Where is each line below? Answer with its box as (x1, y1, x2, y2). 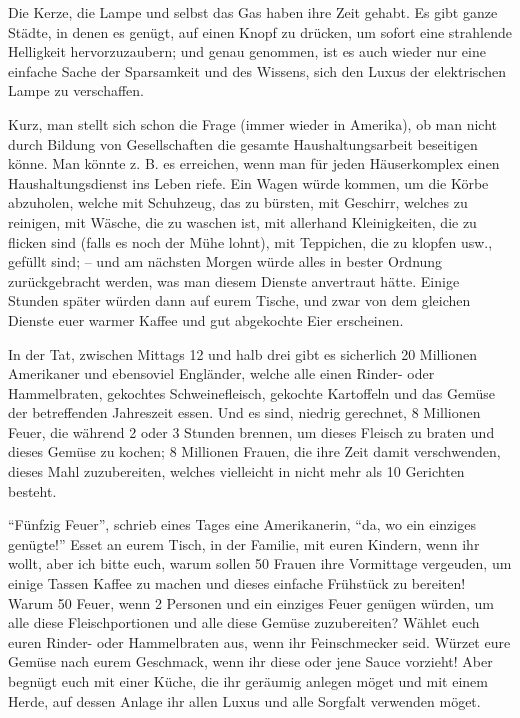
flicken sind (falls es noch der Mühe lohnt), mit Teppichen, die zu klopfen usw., (8, 231, 493, 252)
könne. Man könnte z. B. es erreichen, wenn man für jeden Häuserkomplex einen (8, 153, 500, 174)
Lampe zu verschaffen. (8, 80, 145, 101)
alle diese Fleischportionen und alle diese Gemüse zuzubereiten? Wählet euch (8, 612, 480, 633)
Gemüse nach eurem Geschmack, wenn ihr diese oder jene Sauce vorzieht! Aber (8, 651, 493, 672)
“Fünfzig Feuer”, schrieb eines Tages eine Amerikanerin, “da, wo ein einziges (8, 514, 476, 535)
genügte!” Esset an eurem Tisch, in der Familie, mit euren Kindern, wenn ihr (8, 533, 480, 554)
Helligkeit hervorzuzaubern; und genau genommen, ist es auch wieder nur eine (8, 41, 486, 62)
